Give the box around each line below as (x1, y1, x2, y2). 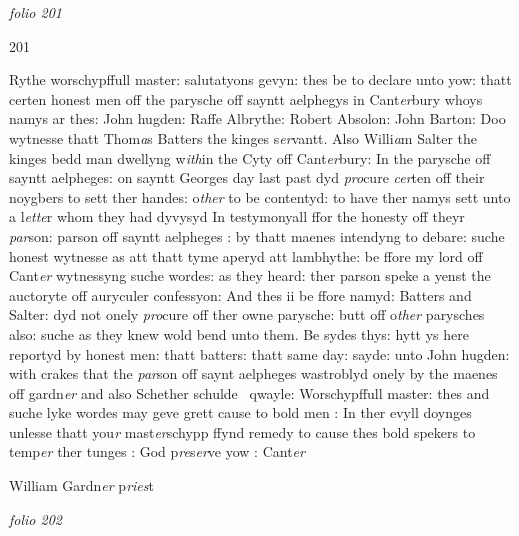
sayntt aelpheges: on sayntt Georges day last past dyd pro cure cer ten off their (9, 167, 485, 188)
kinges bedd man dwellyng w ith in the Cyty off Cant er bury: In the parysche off (9, 147, 491, 168)
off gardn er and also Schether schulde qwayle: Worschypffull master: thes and (9, 382, 490, 403)
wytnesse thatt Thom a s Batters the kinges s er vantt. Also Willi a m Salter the (9, 127, 478, 148)
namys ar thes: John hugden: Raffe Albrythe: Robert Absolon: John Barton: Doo (9, 108, 506, 129)
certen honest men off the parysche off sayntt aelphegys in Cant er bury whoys (9, 88, 483, 109)
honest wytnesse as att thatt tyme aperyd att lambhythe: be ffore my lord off (9, 245, 483, 266)
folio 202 (9, 508, 62, 529)
